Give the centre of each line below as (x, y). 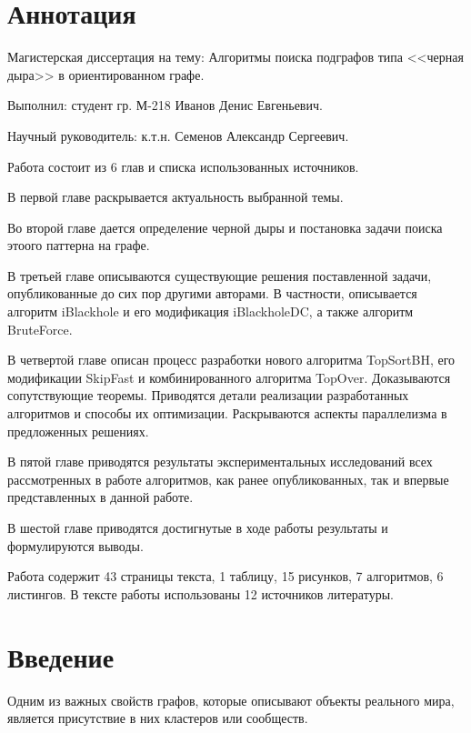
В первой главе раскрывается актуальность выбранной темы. (175, 197)
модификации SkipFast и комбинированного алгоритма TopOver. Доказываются (229, 377)
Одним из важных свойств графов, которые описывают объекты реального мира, (231, 700)
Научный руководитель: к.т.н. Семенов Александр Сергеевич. (178, 135)
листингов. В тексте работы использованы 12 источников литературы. (200, 593)
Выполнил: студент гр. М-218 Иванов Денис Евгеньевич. (165, 105)
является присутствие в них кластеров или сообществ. (158, 718)
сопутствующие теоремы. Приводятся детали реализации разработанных (208, 395)
